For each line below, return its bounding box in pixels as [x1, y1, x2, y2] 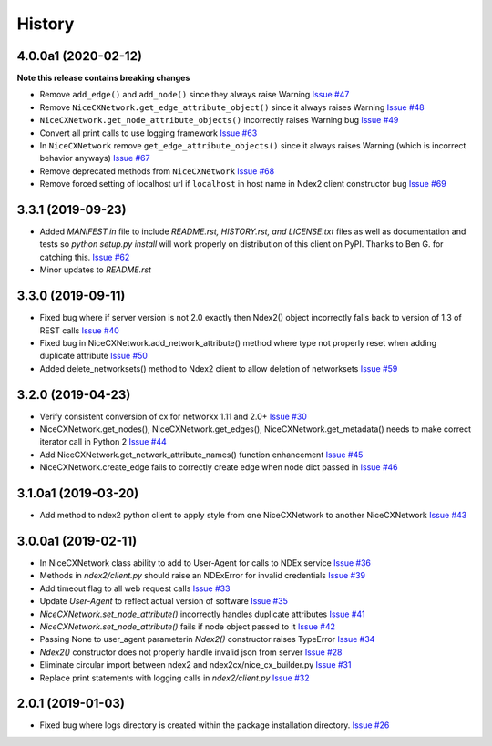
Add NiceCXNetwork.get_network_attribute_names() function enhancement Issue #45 [39, 449, 364, 460]
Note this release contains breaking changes [16, 73, 190, 84]
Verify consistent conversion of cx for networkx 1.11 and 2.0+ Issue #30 [39, 411, 307, 422]
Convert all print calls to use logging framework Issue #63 [39, 128, 258, 138]
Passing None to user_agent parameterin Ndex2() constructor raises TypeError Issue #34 [39, 634, 375, 645]
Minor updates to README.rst [39, 264, 152, 275]
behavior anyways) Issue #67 [39, 153, 150, 164]
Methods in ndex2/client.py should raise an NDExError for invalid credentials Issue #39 [39, 570, 366, 581]
